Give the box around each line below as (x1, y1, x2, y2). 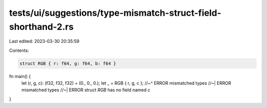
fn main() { (9, 73, 31, 79)
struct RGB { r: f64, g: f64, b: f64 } (19, 61, 116, 66)
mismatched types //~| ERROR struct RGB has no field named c (21, 87, 150, 93)
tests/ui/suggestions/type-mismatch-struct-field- (9, 7, 222, 18)
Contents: (9, 47, 29, 53)
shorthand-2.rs (9, 21, 74, 32)
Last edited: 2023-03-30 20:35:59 (9, 38, 80, 44)
